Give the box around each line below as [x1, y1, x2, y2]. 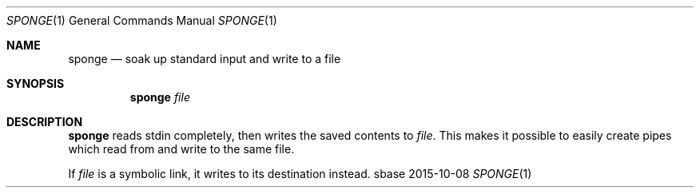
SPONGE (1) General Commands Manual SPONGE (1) [6, 14, 277, 27]
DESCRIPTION [6, 115, 83, 129]
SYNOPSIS [6, 77, 65, 90]
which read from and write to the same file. [68, 142, 295, 156]
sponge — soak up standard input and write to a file [68, 52, 341, 65]
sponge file [129, 90, 190, 104]
